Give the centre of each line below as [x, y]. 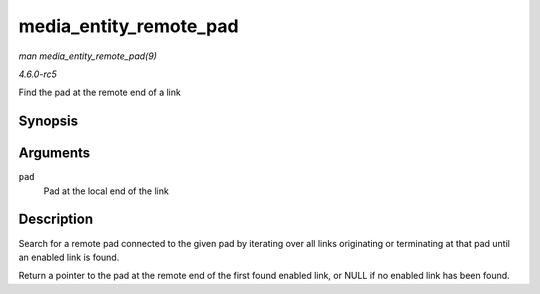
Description [56, 219]
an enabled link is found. [69, 257]
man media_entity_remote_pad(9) [87, 56]
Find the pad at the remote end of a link [100, 92]
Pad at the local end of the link [106, 191]
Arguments [54, 153]
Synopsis [48, 121]
